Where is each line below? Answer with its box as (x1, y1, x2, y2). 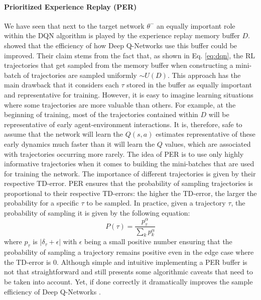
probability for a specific (4, 197, 79, 208)
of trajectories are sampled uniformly (23, 69, 137, 80)
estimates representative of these (156, 129, 255, 139)
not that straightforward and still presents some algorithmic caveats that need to (4, 266, 253, 277)
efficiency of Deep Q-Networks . (4, 286, 101, 296)
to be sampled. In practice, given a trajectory (86, 197, 226, 208)
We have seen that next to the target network (4, 20, 145, 31)
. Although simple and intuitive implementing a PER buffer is (57, 256, 247, 267)
